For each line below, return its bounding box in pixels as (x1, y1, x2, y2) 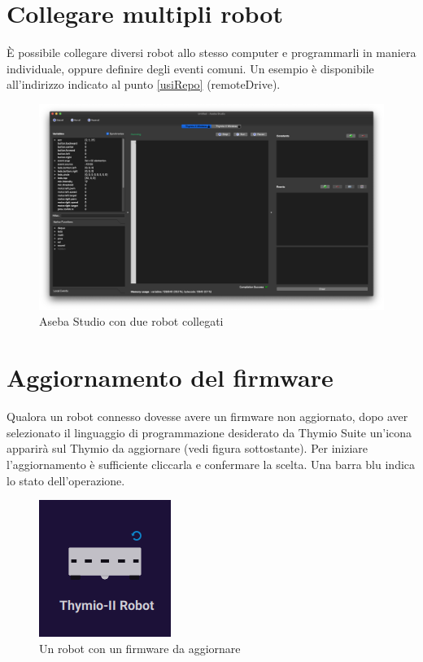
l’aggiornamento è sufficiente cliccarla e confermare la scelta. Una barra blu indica (7, 455, 416, 472)
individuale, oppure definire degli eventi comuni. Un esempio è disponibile (7, 59, 374, 77)
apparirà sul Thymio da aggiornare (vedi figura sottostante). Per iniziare (7, 440, 368, 457)
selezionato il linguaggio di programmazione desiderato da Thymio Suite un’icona (7, 423, 412, 441)
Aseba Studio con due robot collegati (39, 313, 224, 330)
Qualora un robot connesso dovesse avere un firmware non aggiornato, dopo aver (7, 408, 408, 425)
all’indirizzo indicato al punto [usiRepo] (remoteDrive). (7, 76, 281, 93)
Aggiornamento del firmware (7, 361, 334, 394)
